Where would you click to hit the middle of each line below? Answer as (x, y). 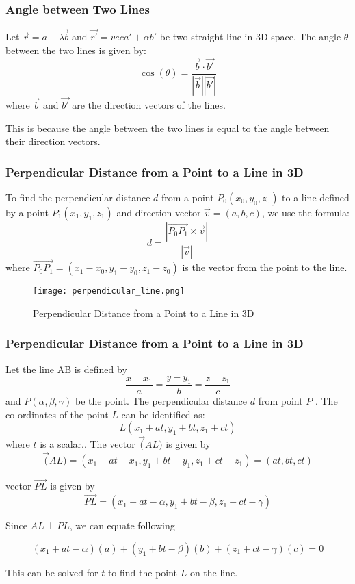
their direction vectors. (53, 141)
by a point (27, 212)
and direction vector (159, 212)
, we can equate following (122, 525)
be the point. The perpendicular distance (161, 400)
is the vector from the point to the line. (265, 267)
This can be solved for (52, 572)
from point (280, 400)
